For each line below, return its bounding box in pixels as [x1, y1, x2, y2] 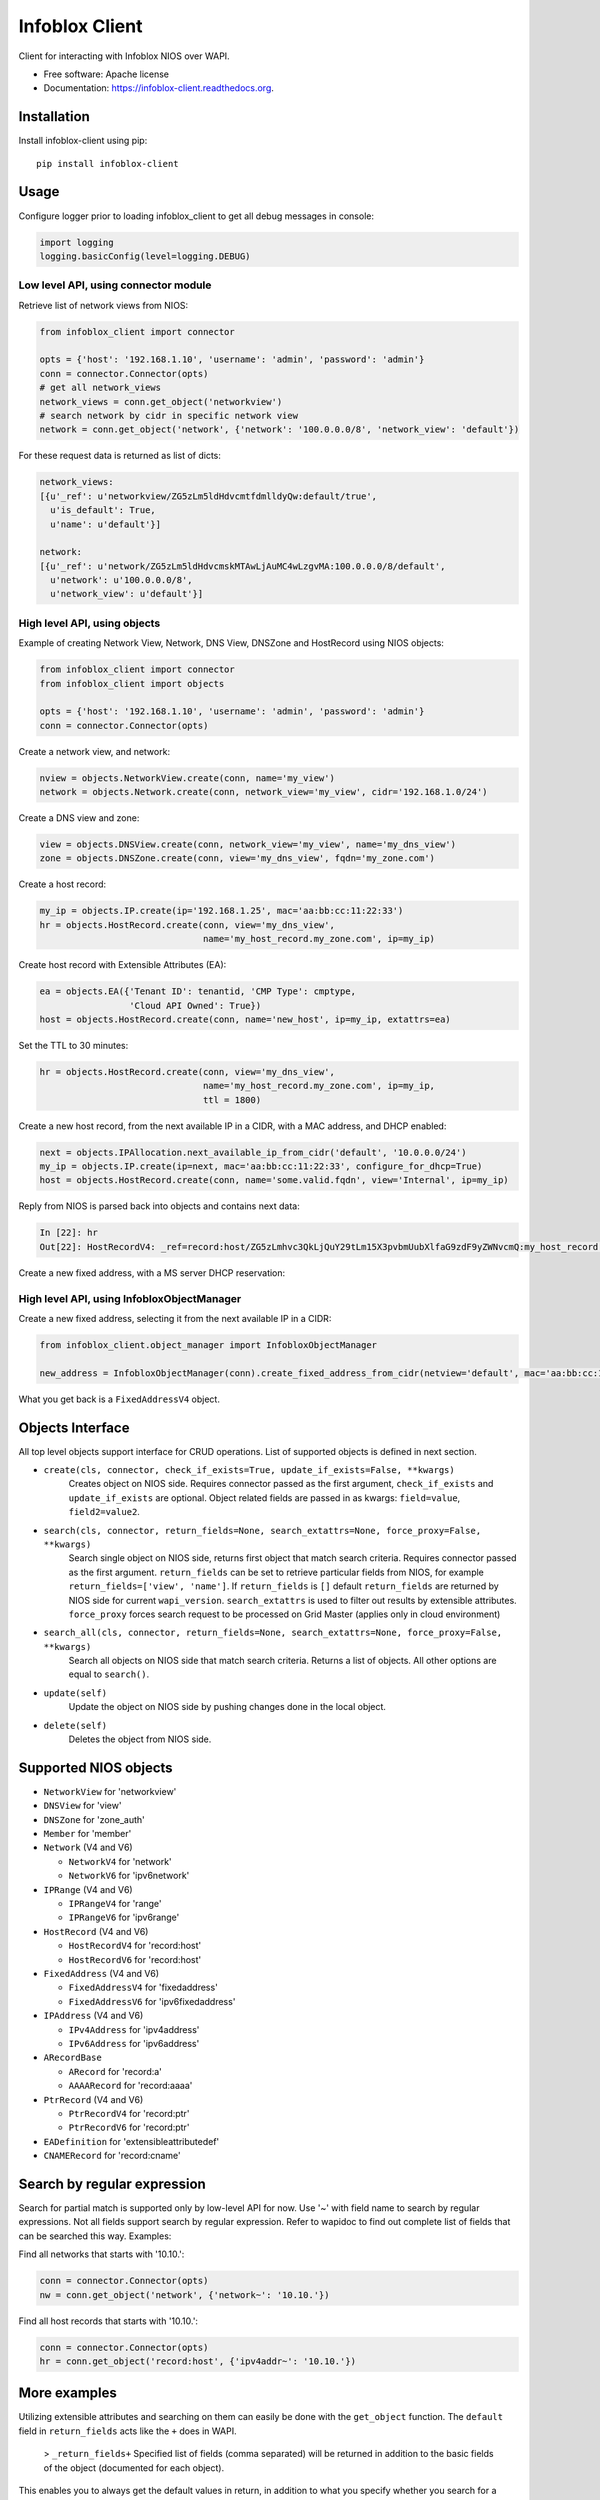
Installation [18, 108, 90, 125]
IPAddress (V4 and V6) [43, 2010, 144, 2022]
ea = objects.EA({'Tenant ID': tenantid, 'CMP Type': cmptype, [39, 986, 357, 997]
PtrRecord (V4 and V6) [43, 2093, 144, 2105]
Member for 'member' [43, 1828, 132, 1840]
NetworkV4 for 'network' [68, 1855, 172, 1867]
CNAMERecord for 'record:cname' [43, 2150, 182, 2162]
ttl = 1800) [202, 1094, 262, 1105]
